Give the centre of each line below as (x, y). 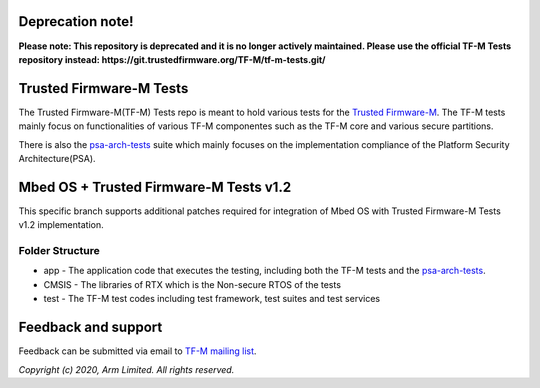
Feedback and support (90, 327)
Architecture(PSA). (57, 158)
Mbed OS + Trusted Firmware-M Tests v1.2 (155, 186)
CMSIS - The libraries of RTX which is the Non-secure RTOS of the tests (192, 284)
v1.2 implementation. (61, 225)
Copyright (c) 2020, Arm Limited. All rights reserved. (126, 369)
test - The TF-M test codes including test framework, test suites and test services (211, 299)
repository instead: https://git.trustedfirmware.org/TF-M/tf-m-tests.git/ (172, 59)
